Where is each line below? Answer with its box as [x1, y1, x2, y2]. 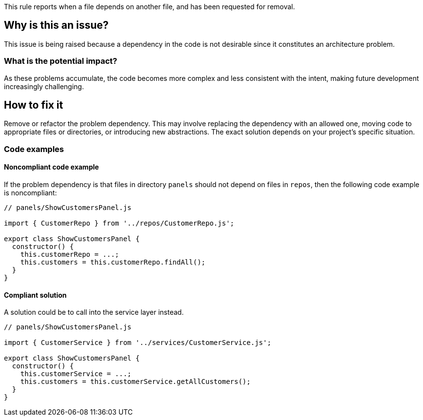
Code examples [4, 144, 64, 154]
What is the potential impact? [4, 56, 118, 66]
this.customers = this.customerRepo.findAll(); [20, 258, 206, 267]
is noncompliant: [4, 189, 57, 197]
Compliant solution [4, 290, 67, 299]
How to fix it [4, 99, 63, 112]
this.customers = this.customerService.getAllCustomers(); [20, 378, 251, 386]
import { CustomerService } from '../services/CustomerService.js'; [4, 339, 271, 347]
